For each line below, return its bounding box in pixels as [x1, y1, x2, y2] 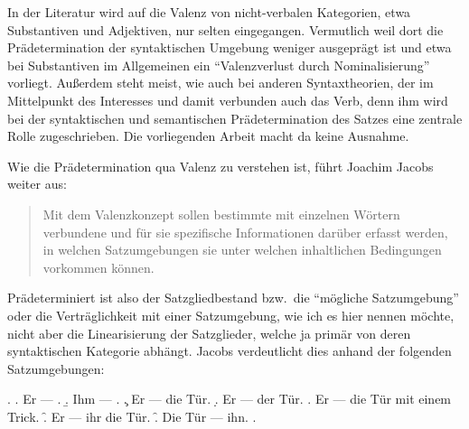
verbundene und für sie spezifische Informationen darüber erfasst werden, [42, 222, 448, 241]
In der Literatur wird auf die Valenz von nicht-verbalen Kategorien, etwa [7, 3, 411, 21]
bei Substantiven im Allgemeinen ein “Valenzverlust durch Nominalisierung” [7, 55, 430, 74]
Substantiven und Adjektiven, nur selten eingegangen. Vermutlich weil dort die [7, 20, 444, 39]
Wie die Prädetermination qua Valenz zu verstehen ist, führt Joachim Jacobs [7, 156, 434, 175]
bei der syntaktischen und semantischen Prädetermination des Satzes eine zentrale [7, 108, 463, 127]
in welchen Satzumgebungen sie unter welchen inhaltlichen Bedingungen [42, 240, 442, 259]
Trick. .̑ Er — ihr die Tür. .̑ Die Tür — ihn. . [7, 406, 257, 425]
